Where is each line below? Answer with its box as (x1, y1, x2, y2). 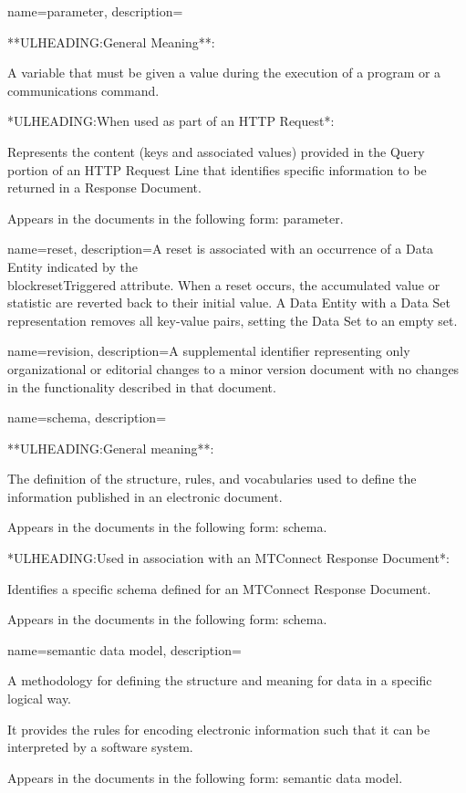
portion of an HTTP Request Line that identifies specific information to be (7, 160, 427, 179)
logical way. (7, 689, 71, 708)
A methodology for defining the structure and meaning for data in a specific (7, 671, 432, 690)
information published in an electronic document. (7, 486, 283, 506)
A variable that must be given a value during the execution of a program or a (7, 63, 441, 82)
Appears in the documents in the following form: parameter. (7, 208, 344, 227)
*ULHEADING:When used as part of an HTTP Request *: (7, 111, 335, 130)
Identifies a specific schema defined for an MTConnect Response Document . (7, 579, 431, 598)
